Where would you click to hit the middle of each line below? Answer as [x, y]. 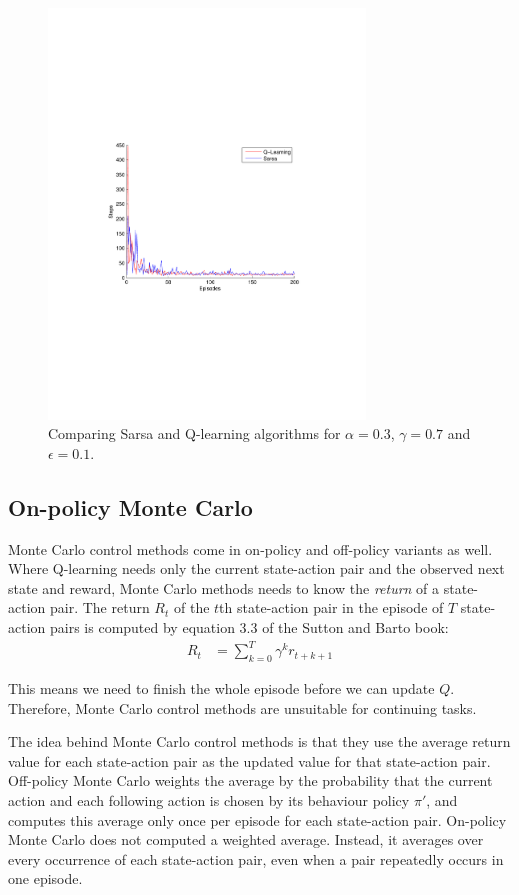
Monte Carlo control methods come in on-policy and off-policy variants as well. [250, 548]
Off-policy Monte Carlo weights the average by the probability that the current [250, 780]
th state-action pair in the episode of [331, 607]
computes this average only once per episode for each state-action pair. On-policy [257, 819]
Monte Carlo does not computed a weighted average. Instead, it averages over [246, 839]
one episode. [45, 878]
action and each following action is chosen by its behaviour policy [209, 799]
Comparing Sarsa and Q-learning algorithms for [194, 433]
